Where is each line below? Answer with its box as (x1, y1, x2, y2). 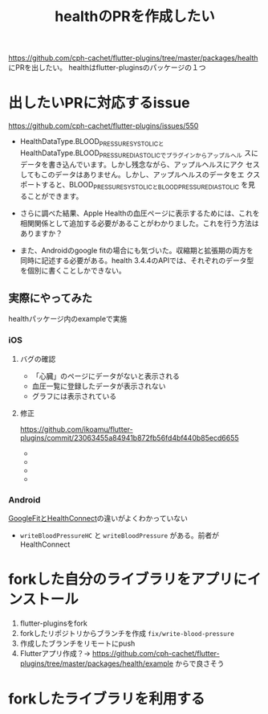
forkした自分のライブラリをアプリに (8, 570, 247, 589)
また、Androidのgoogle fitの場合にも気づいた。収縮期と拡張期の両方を (19, 245, 254, 255)
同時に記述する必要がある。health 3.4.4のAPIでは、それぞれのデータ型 (19, 255, 254, 265)
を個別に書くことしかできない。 (19, 265, 126, 275)
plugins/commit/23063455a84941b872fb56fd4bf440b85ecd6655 (19, 433, 239, 442)
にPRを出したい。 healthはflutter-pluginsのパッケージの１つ (8, 63, 206, 72)
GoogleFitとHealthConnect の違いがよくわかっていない (8, 513, 189, 523)
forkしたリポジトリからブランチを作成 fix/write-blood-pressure (19, 628, 234, 638)
